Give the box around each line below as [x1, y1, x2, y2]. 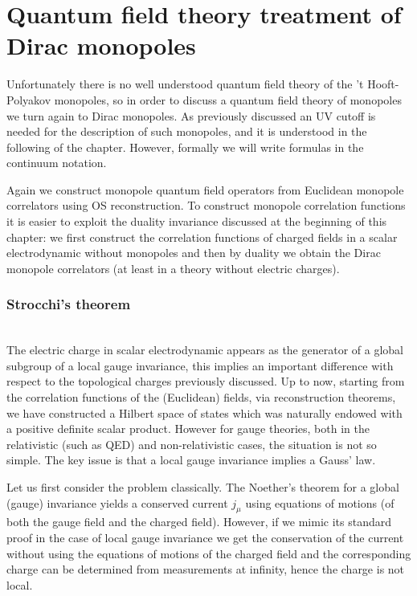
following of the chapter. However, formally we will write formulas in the [6, 138, 364, 155]
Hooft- [367, 76, 399, 92]
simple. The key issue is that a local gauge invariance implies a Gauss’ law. [6, 451, 376, 468]
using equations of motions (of [245, 494, 395, 511]
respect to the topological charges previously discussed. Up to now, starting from [6, 373, 405, 390]
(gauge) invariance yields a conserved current [6, 494, 228, 511]
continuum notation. [6, 154, 107, 171]
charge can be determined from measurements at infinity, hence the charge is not [6, 561, 405, 578]
